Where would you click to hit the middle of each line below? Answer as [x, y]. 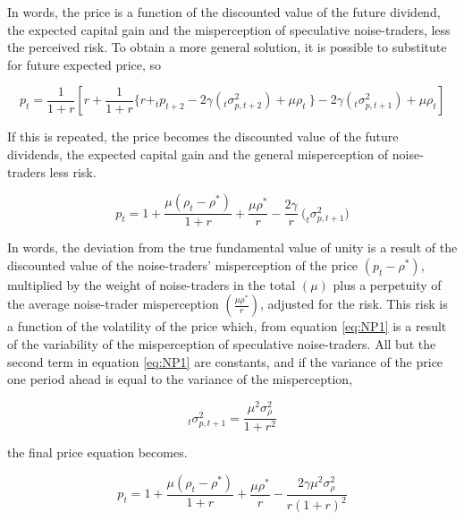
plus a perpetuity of [387, 284]
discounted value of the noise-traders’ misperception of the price [183, 264]
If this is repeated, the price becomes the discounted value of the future [203, 136]
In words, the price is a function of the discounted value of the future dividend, [224, 12]
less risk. [73, 171]
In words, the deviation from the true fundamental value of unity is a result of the [232, 247]
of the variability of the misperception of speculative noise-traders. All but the [222, 343]
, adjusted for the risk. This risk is [354, 304]
